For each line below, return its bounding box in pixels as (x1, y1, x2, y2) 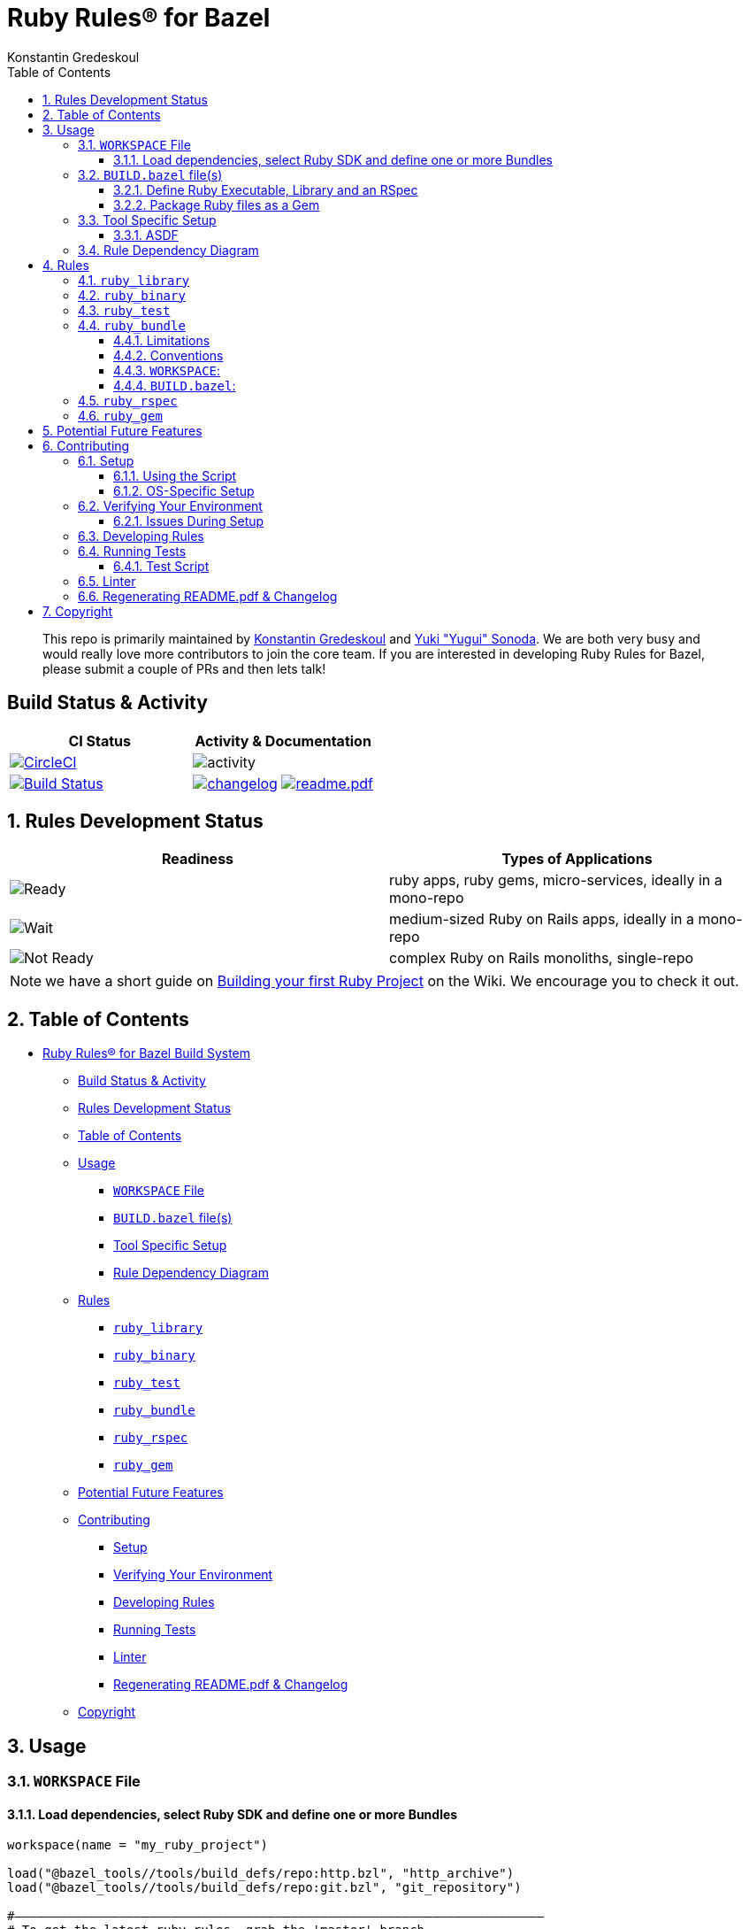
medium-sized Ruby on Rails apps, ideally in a (389, 910, 694, 929)
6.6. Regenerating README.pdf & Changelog (78, 588, 338, 604)
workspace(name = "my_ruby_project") (7, 1838, 269, 1853)
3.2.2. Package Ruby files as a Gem (113, 197, 320, 212)
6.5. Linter (78, 573, 136, 589)
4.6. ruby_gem (78, 407, 163, 423)
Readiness (161, 850, 234, 868)
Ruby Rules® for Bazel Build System (42, 1046, 251, 1061)
